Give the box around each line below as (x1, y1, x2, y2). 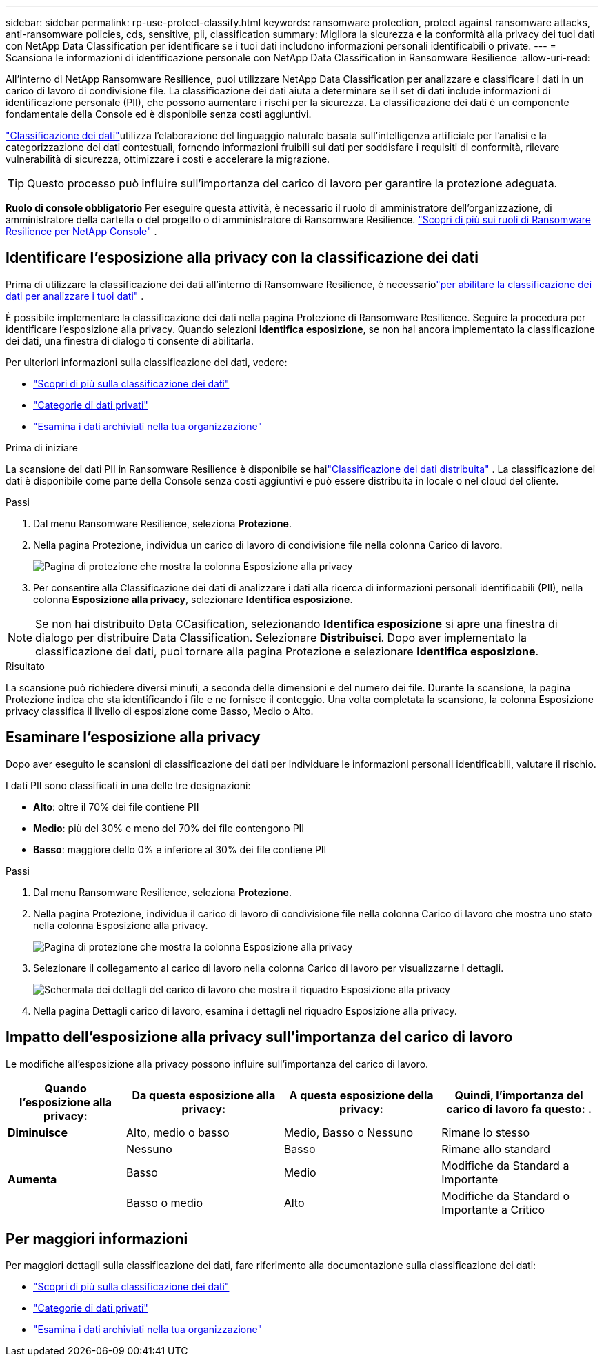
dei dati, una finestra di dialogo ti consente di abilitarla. (6, 334, 254, 347)
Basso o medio (126, 1195, 203, 1210)
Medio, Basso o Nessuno (283, 1125, 414, 1139)
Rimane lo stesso (441, 1125, 530, 1139)
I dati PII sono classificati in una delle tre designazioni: (6, 779, 251, 791)
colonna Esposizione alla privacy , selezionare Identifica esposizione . (33, 593, 353, 605)
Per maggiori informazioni (6, 1230, 188, 1248)
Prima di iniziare (6, 441, 78, 454)
